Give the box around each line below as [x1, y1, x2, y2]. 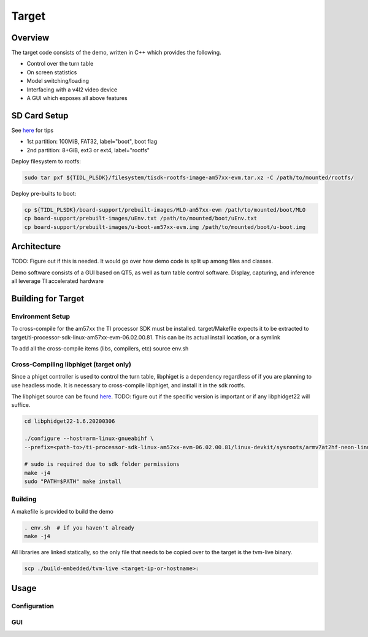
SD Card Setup [11, 110, 69, 121]
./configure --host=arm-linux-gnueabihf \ [24, 435, 154, 442]
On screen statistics [26, 68, 77, 76]
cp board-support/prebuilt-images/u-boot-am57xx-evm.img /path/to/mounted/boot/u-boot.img [24, 223, 306, 230]
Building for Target [11, 293, 85, 304]
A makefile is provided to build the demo [11, 508, 113, 515]
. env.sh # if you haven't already [24, 524, 135, 531]
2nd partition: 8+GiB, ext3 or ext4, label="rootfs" [26, 146, 150, 153]
